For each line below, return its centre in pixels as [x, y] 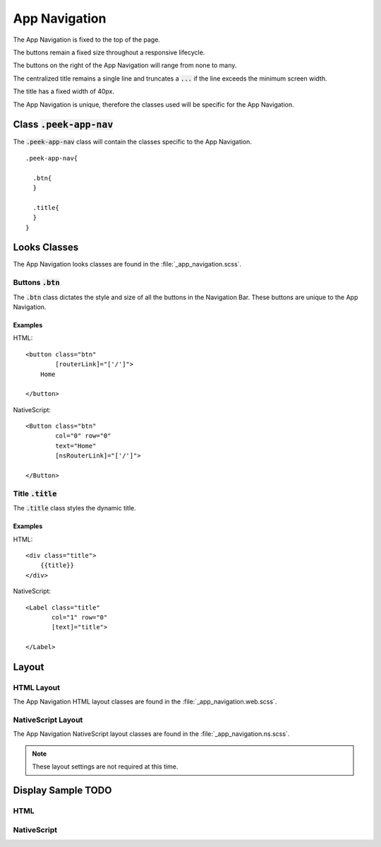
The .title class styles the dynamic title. [75, 508]
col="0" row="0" [83, 436]
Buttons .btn [36, 283]
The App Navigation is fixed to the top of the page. [86, 40]
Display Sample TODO [62, 790]
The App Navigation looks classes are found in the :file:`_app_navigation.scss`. [127, 264]
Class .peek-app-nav [63, 125]
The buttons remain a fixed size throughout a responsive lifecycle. [109, 52]
